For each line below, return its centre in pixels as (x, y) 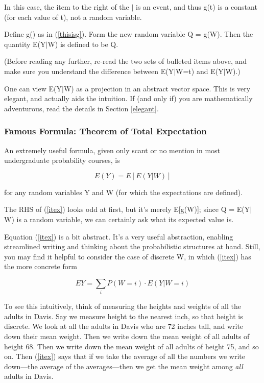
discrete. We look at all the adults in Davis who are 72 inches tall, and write (124, 326)
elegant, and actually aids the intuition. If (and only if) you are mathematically (128, 98)
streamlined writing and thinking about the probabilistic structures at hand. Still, (132, 246)
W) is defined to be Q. (83, 44)
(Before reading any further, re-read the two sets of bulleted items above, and (126, 61)
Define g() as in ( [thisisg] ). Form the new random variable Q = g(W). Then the (129, 34)
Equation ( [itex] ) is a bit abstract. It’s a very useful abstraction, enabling (119, 236)
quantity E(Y (25, 44)
